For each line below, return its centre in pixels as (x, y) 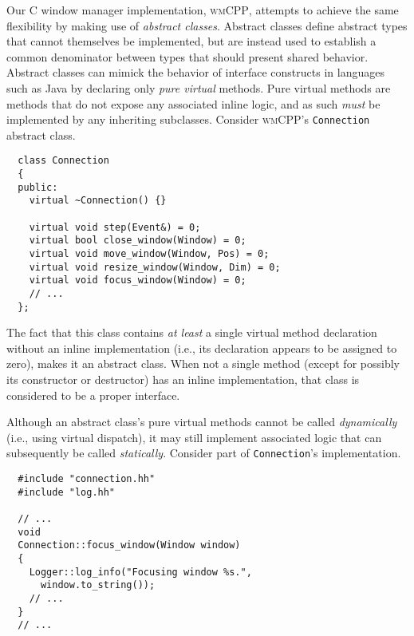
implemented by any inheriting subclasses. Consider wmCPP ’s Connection (188, 119)
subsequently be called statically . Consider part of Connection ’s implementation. (204, 453)
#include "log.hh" (67, 492)
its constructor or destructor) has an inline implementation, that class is (183, 379)
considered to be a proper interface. (93, 395)
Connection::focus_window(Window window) (129, 545)
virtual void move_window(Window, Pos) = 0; (149, 254)
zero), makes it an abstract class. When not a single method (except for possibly (203, 363)
